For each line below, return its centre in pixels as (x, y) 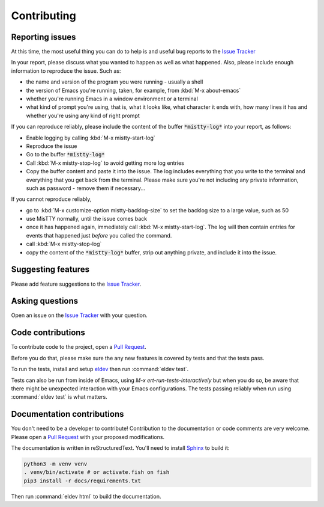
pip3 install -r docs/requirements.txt (82, 481)
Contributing (43, 16)
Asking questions (45, 301)
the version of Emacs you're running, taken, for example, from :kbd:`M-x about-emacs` (133, 90)
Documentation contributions (67, 414)
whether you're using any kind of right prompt (83, 115)
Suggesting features (50, 270)
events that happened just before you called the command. (99, 235)
